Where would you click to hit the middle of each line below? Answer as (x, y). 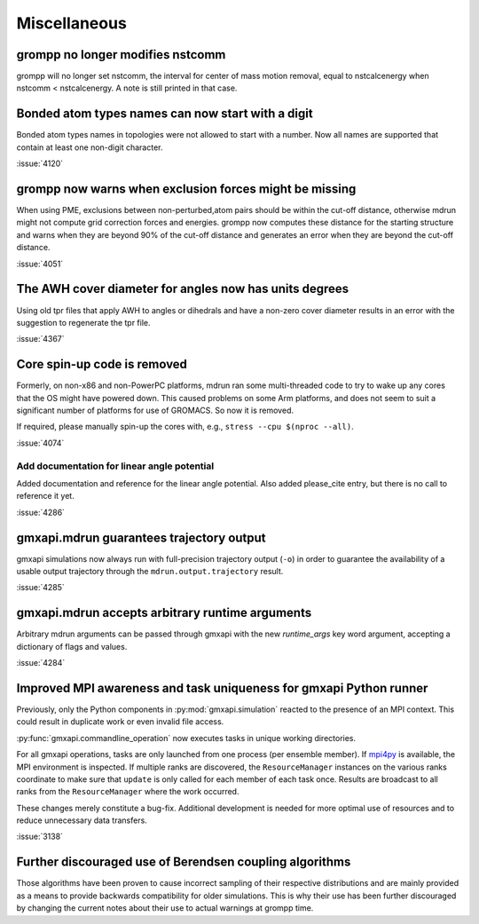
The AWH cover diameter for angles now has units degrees (183, 289)
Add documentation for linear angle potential (115, 466)
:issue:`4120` (40, 163)
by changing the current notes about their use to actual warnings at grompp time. (165, 908)
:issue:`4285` (41, 588)
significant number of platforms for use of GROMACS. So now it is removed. (155, 410)
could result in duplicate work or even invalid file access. (120, 722)
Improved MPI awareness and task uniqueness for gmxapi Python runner (222, 688)
